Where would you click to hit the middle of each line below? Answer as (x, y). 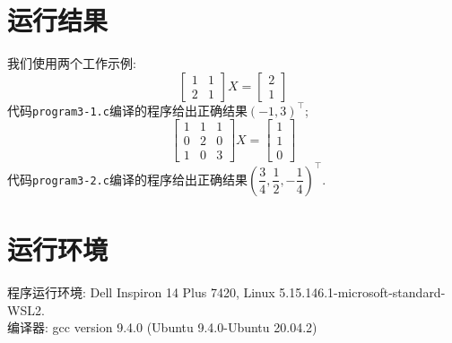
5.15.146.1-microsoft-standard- (362, 292)
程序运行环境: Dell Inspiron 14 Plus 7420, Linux (141, 292)
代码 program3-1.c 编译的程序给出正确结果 (127, 110)
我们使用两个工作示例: (72, 63)
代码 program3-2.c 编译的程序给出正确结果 (127, 179)
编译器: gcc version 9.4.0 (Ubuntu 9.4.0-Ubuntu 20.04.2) (162, 327)
